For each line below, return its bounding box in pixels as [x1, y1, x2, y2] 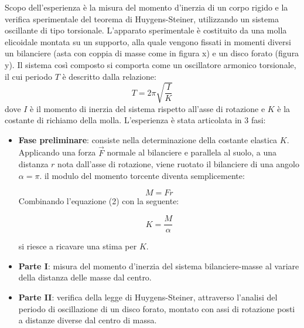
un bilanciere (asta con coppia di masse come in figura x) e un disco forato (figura [5, 47, 299, 59]
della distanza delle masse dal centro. [18, 271, 152, 283]
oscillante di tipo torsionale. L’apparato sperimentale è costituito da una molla [5, 24, 287, 36]
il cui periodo [5, 70, 52, 82]
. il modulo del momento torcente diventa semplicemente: [39, 169, 245, 181]
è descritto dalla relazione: [62, 70, 156, 82]
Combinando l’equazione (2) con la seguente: [18, 195, 179, 207]
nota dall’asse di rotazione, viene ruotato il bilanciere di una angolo [57, 158, 300, 170]
